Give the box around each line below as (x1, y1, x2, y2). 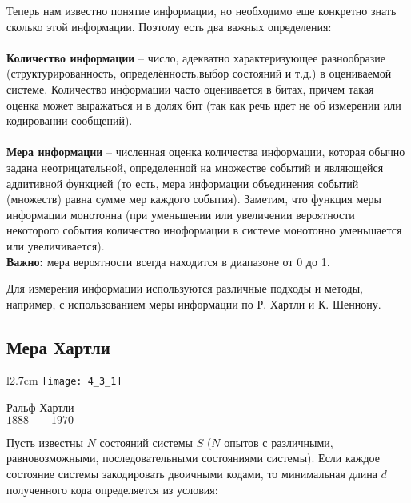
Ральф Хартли (6, 399, 74, 416)
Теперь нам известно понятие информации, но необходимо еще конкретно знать (6, 2, 397, 18)
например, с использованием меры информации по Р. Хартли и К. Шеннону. (6, 295, 381, 312)
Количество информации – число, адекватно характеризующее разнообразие (6, 49, 385, 66)
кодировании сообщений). (6, 112, 133, 129)
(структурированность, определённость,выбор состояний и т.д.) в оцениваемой (6, 65, 392, 82)
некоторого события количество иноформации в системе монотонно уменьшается (6, 222, 402, 238)
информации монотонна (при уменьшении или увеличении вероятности (6, 206, 355, 222)
